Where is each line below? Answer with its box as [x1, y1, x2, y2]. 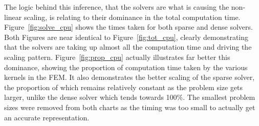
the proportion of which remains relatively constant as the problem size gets [4, 81, 243, 92]
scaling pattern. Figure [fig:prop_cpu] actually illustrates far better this [4, 51, 230, 62]
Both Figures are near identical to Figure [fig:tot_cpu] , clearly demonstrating [4, 31, 249, 42]
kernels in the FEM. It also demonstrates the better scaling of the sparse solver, [4, 72, 255, 82]
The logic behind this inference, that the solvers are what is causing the [4, 2, 229, 12]
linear [4, 11, 22, 22]
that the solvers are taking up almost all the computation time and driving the [4, 41, 252, 52]
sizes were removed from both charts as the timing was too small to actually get [4, 101, 255, 112]
